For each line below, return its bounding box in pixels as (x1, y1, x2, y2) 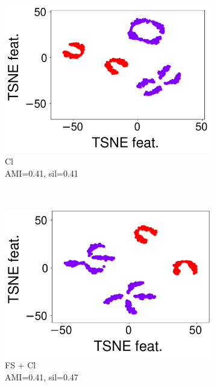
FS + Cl (5, 359, 36, 371)
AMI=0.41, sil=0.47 (5, 371, 78, 383)
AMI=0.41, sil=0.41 (5, 166, 78, 179)
